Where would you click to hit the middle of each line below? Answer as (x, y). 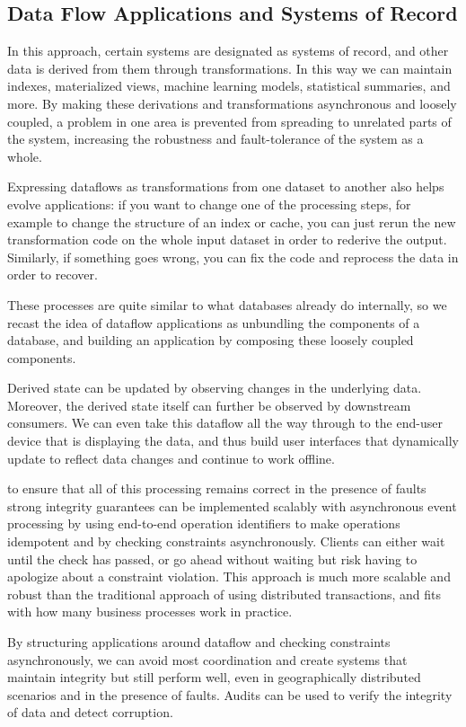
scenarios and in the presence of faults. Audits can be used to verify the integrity (230, 694)
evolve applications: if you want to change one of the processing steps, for (209, 204)
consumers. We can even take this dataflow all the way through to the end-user (225, 423)
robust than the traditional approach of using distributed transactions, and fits (224, 594)
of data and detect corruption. (90, 712)
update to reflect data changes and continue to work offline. (171, 458)
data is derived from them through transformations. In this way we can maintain (230, 68)
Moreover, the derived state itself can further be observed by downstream (209, 405)
